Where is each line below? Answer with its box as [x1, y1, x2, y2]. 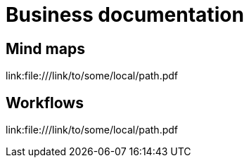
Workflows [6, 93, 84, 112]
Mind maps [6, 39, 85, 58]
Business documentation [6, 3, 244, 27]
